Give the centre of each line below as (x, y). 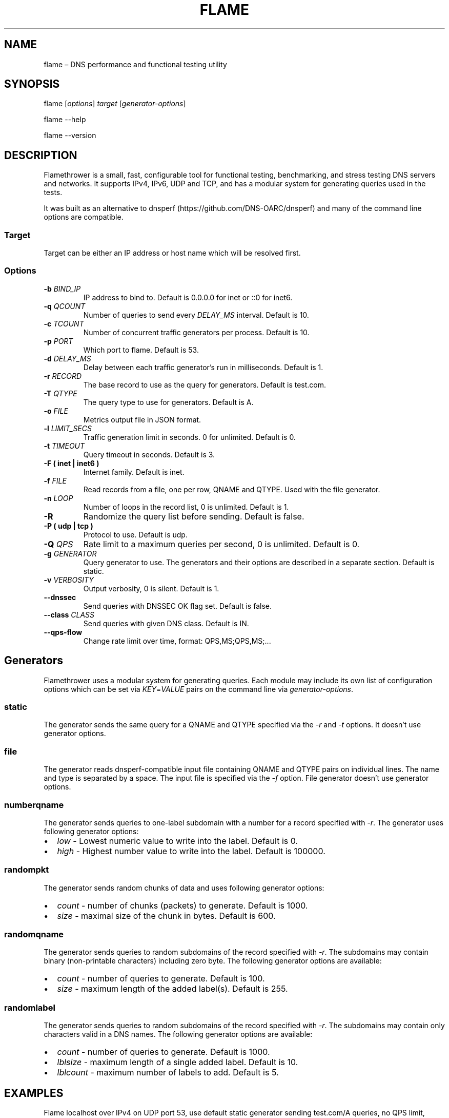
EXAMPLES (34, 1093)
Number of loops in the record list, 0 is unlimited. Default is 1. (186, 507)
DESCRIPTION (41, 155)
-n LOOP (58, 498)
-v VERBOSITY (69, 580)
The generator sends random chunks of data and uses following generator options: (184, 888)
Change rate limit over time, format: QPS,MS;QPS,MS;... (177, 641)
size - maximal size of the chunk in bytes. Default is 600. (166, 915)
